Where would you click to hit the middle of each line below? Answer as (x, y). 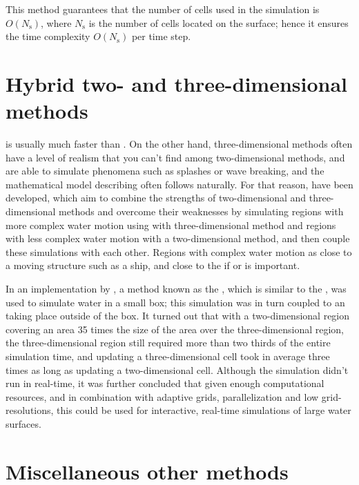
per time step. (161, 36)
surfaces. (23, 423)
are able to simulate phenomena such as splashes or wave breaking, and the (165, 171)
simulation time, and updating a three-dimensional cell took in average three (168, 356)
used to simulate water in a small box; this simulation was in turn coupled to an (175, 302)
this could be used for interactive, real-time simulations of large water (204, 410)
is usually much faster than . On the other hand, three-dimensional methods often (179, 144)
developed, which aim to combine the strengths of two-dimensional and (156, 198)
